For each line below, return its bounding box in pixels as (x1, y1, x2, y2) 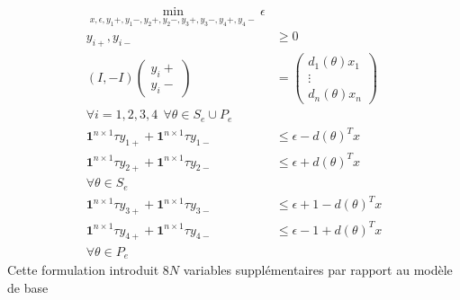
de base (7, 278, 49, 296)
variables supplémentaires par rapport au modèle (183, 260, 453, 278)
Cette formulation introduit (7, 260, 159, 278)
